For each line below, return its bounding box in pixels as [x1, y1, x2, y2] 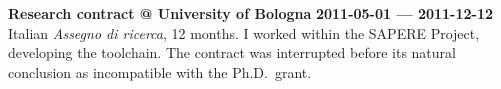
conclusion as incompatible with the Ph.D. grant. [8, 61, 312, 82]
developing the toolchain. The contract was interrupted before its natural [8, 42, 456, 63]
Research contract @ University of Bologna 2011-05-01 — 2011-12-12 [8, 3, 494, 23]
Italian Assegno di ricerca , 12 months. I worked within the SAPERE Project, [8, 22, 480, 43]
